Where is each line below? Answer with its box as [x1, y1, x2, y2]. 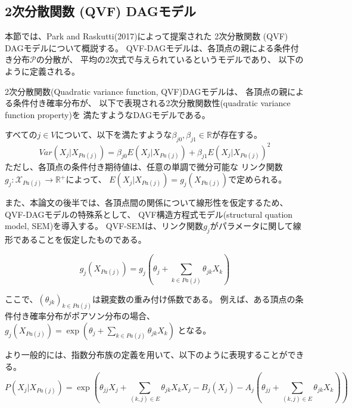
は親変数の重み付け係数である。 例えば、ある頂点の [92, 292, 295, 305]
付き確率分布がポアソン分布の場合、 [13, 310, 155, 322]
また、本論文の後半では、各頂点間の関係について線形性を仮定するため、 [5, 196, 288, 209]
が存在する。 [212, 128, 263, 141]
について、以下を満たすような [55, 128, 172, 141]
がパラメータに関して [210, 220, 293, 232]
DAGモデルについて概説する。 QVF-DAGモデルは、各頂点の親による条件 [5, 41, 291, 54]
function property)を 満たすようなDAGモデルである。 [5, 108, 210, 120]
